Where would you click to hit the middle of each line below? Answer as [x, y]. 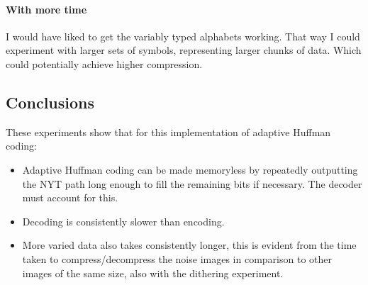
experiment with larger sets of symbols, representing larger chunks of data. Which [184, 50]
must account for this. [70, 197]
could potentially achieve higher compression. [104, 63]
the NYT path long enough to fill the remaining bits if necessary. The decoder [192, 183]
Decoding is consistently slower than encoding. [123, 221]
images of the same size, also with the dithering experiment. [153, 273]
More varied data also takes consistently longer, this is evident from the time [189, 245]
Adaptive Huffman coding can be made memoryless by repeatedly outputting [190, 169]
